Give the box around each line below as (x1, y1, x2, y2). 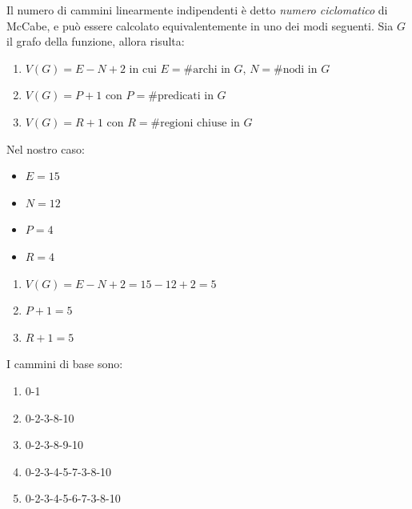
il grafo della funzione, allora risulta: (6, 33, 185, 50)
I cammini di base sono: (6, 355, 123, 372)
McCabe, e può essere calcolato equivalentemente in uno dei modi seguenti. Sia (6, 17, 394, 34)
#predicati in (148, 90, 214, 102)
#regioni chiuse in (150, 117, 240, 129)
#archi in (183, 63, 230, 75)
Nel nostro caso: (6, 140, 85, 157)
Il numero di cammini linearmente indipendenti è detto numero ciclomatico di (6, 2, 388, 18)
